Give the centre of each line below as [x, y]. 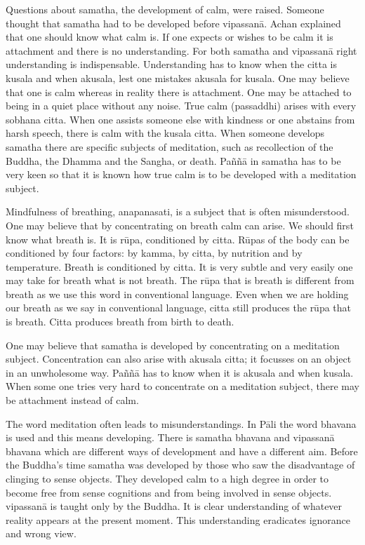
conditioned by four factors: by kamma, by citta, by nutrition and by [154, 253]
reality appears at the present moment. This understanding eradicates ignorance [178, 519]
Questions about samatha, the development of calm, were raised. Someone [165, 9]
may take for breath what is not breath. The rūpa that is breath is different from [180, 280]
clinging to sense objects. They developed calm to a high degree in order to [167, 478]
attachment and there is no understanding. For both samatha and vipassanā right [181, 50]
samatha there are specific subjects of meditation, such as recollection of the [170, 146]
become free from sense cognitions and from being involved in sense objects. [169, 492]
